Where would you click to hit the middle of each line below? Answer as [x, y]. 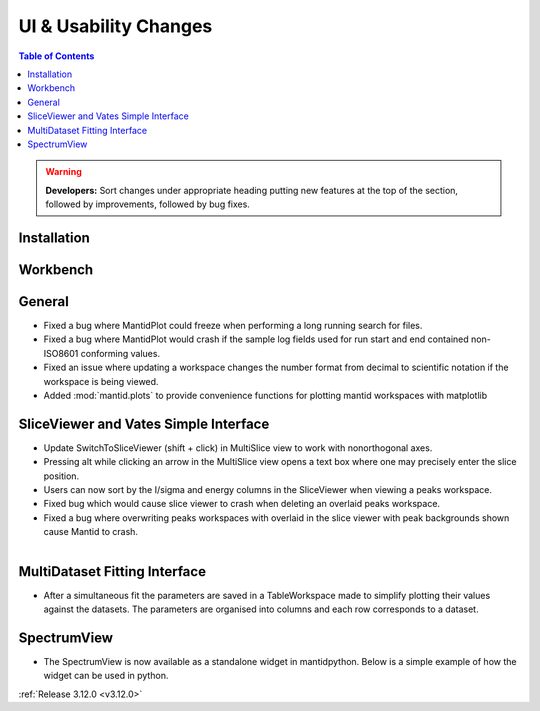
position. [61, 476]
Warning [63, 172]
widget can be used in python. [106, 676]
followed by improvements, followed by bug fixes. [147, 204]
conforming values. [120, 353]
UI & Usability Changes [115, 26]
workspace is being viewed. [101, 381]
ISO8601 [61, 353]
